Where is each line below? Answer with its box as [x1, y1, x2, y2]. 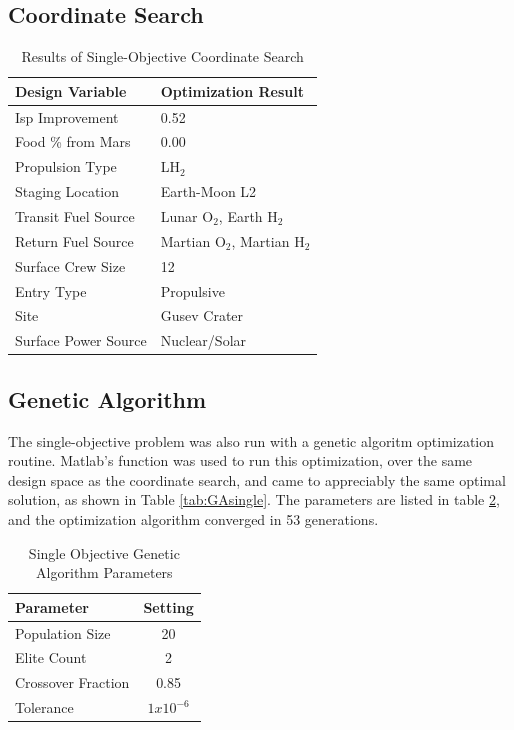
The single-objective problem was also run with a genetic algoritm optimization [8, 430, 495, 451]
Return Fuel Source [15, 230, 134, 251]
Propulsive [160, 280, 225, 301]
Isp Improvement [15, 106, 119, 127]
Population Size [15, 622, 111, 643]
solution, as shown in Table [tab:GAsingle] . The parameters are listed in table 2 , [8, 489, 500, 510]
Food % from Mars [15, 131, 131, 152]
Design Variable [15, 80, 127, 101]
